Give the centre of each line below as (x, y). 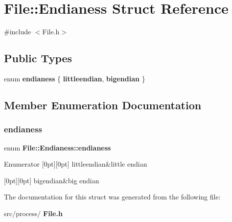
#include (18, 32)
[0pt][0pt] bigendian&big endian (52, 180)
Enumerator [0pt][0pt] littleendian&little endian (76, 164)
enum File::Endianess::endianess (58, 147)
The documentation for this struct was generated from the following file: (112, 197)
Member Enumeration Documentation (103, 105)
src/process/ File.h (33, 213)
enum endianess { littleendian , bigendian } (75, 78)
